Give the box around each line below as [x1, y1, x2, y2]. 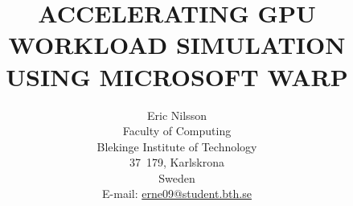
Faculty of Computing [122, 122, 232, 139]
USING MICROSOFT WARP [6, 60, 348, 93]
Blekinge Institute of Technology [96, 138, 257, 154]
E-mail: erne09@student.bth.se [102, 185, 252, 202]
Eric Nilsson [147, 106, 207, 123]
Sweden [158, 169, 195, 186]
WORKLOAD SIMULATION [8, 28, 346, 61]
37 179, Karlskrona [129, 154, 224, 171]
